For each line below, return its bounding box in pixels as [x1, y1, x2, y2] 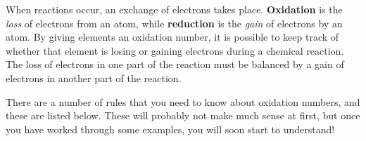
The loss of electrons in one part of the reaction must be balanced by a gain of [6, 57, 344, 72]
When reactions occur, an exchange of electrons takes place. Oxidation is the [6, 2, 343, 16]
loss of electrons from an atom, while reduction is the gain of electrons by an [6, 15, 343, 30]
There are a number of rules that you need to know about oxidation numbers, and [6, 94, 360, 109]
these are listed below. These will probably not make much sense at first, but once [6, 108, 360, 123]
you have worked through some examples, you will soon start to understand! [6, 121, 335, 136]
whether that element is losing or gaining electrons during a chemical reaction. [6, 43, 344, 58]
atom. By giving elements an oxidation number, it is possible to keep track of [6, 29, 339, 44]
